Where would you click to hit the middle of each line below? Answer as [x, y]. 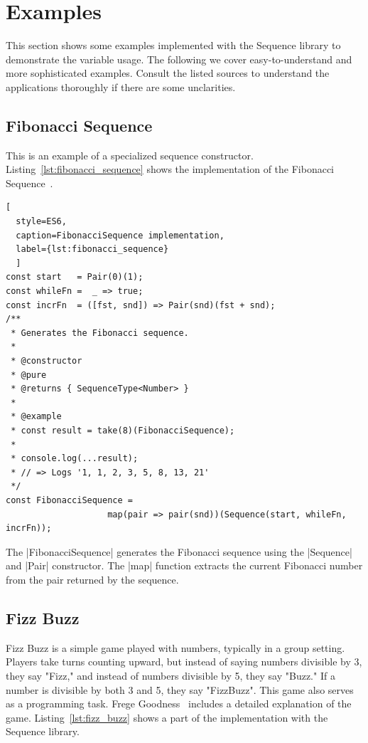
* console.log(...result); [75, 459]
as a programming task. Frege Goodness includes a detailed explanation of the [179, 704]
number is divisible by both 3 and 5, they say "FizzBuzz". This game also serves [180, 689]
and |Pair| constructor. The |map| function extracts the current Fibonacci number [184, 565]
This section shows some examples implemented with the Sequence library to [173, 45]
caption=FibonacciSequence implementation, [120, 235]
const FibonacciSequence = [69, 500]
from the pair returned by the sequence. [92, 579]
